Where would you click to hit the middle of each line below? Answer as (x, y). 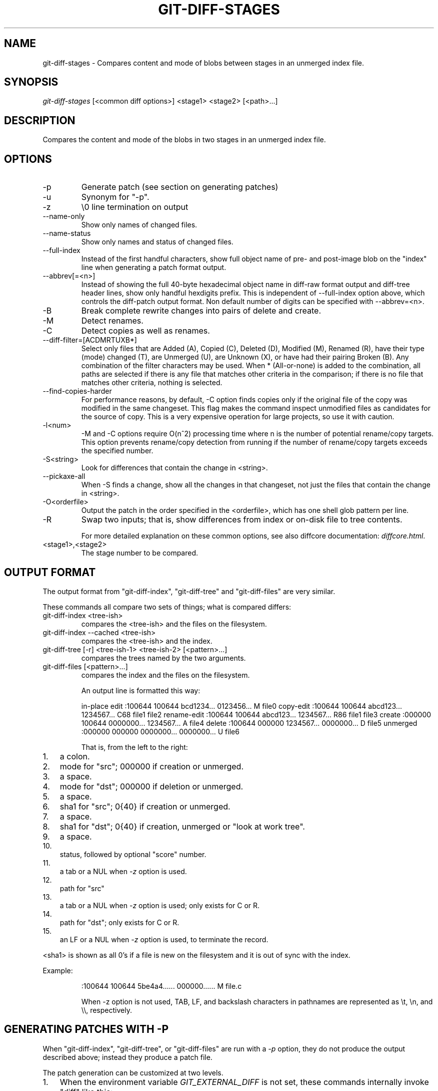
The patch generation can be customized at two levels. (133, 1072)
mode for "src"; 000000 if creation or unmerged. (151, 766)
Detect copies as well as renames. (145, 331)
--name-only (64, 216)
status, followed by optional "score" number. (133, 854)
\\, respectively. (106, 1010)
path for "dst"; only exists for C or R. (119, 922)
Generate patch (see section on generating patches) (180, 187)
